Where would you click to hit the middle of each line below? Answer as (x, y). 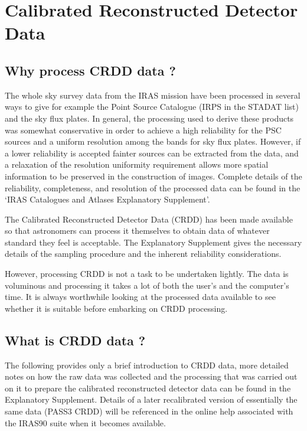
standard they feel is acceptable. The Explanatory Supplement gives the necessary (153, 242)
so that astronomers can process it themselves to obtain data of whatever (137, 231)
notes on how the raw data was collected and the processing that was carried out (151, 376)
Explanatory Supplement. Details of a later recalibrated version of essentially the (151, 399)
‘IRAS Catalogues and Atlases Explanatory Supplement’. (107, 199)
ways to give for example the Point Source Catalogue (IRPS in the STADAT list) (152, 107)
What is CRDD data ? (75, 340)
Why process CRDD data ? (90, 70)
